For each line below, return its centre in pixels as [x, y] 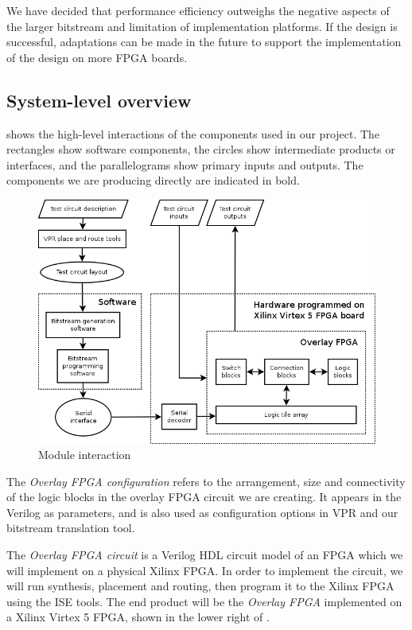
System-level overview [99, 100]
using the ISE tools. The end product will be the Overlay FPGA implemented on [204, 601]
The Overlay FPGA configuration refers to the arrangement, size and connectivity [206, 481]
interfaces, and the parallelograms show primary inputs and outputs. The [185, 164]
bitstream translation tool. [71, 528]
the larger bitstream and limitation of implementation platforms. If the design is [202, 26]
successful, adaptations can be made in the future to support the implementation [204, 42]
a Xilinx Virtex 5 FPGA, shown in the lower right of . [138, 617]
